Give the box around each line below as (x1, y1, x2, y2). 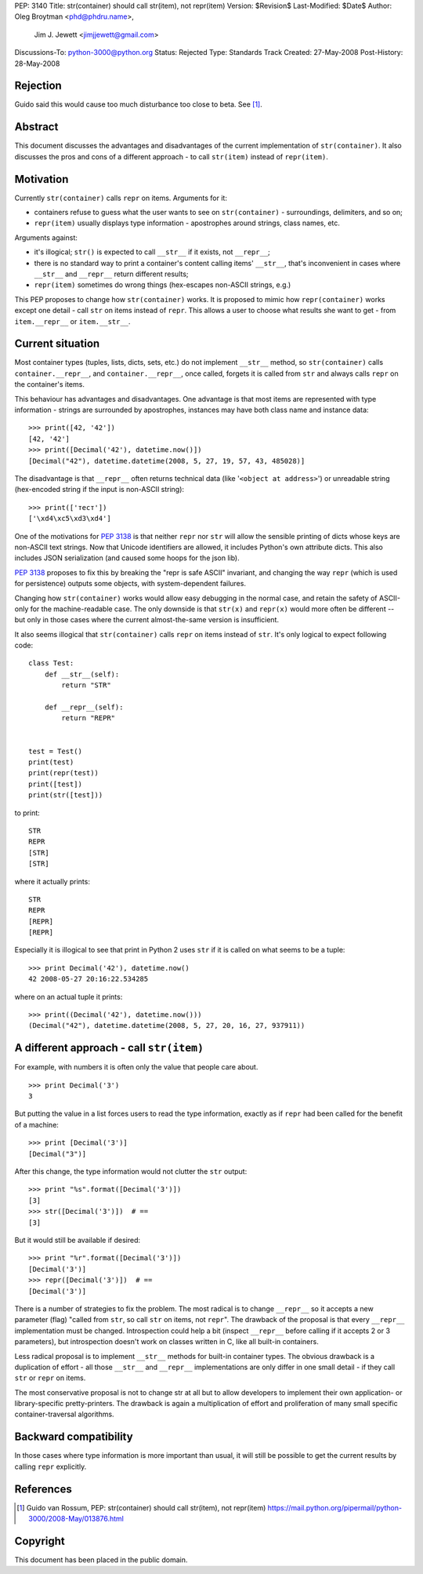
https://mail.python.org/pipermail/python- (267, 1503, 403, 1512)
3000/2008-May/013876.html (28, 1514, 125, 1524)
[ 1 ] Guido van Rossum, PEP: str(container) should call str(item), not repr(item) (16, 1503, 266, 1512)
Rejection (14, 79, 62, 93)
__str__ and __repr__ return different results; (34, 269, 189, 279)
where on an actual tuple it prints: (14, 992, 123, 1001)
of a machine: (14, 1120, 59, 1129)
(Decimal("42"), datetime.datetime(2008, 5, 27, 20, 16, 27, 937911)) (28, 1021, 305, 1030)
